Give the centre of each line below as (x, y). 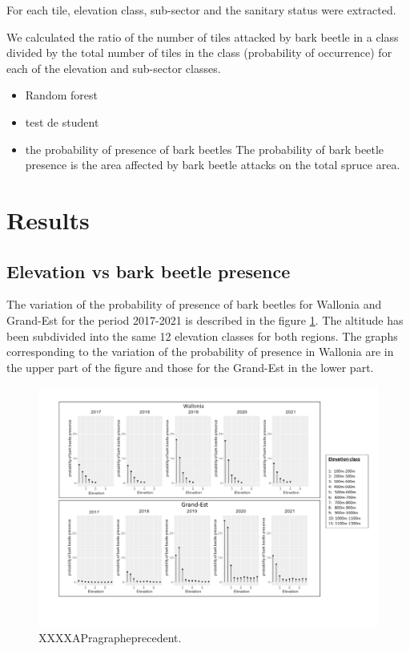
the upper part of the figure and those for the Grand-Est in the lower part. (190, 367)
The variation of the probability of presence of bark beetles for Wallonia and (194, 304)
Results (48, 219)
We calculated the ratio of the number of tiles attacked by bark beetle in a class (203, 36)
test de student (62, 121)
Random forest (61, 95)
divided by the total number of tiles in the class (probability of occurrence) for (199, 53)
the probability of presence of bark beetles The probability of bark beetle (205, 149)
